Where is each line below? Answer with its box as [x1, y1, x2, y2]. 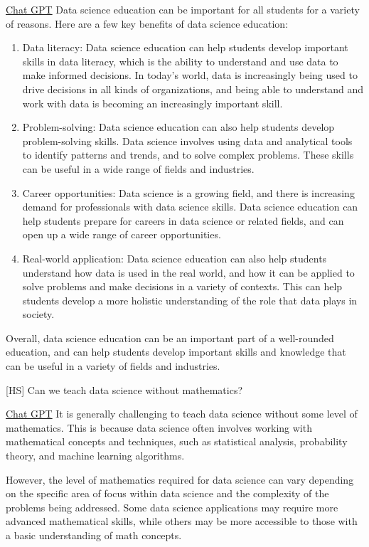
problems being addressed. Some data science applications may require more [6, 499, 338, 514]
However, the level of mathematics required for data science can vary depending [6, 472, 354, 487]
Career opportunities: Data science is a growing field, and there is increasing [22, 185, 355, 200]
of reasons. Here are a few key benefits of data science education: [6, 16, 289, 31]
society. [22, 307, 55, 322]
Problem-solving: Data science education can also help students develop [22, 120, 335, 134]
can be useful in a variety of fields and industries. [6, 359, 220, 373]
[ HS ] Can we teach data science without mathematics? [6, 382, 243, 397]
